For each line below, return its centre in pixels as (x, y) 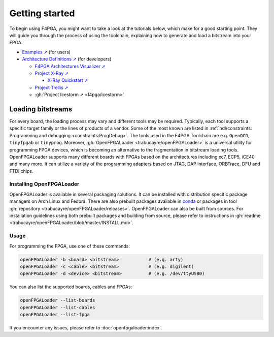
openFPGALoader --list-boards (58, 300)
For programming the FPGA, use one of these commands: (70, 246)
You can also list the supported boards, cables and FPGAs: (71, 287)
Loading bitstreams (41, 109)
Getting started (42, 13)
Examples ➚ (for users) (46, 52)
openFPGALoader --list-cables (58, 307)
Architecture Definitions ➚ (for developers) (67, 59)
